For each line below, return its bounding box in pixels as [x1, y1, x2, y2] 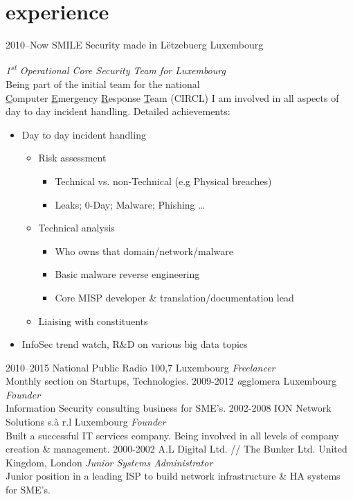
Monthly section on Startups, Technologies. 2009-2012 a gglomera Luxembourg [6, 374, 337, 388]
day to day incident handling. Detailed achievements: [6, 104, 230, 119]
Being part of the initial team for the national [6, 76, 200, 91]
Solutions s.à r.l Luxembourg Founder [6, 414, 166, 429]
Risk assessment [38, 150, 107, 165]
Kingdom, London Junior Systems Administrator [6, 455, 213, 469]
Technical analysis [38, 220, 115, 235]
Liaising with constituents [38, 313, 148, 328]
